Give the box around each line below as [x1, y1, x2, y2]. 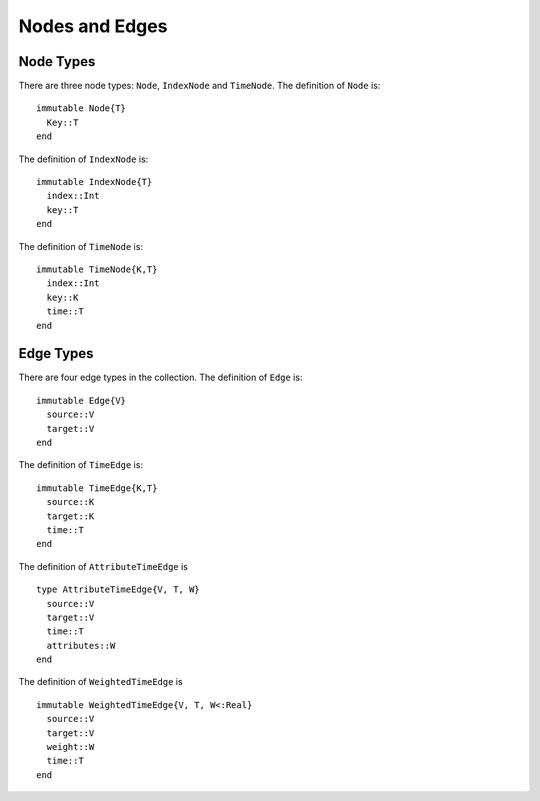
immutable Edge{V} [36, 395, 127, 406]
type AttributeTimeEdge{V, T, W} [36, 584, 200, 595]
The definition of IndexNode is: [18, 153, 149, 165]
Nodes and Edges [18, 15, 168, 37]
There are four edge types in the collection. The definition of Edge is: [18, 371, 303, 384]
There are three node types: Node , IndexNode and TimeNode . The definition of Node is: [18, 80, 381, 92]
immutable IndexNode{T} [36, 176, 153, 188]
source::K [46, 496, 95, 508]
